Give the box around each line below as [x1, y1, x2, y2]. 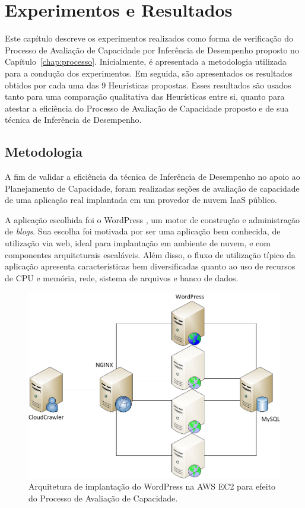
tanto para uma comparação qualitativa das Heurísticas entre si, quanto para [5, 90, 285, 103]
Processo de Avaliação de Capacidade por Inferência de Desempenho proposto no [5, 43, 299, 56]
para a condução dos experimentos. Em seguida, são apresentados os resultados [5, 66, 293, 79]
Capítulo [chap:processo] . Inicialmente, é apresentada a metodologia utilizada [5, 55, 287, 68]
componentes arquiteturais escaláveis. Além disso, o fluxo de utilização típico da [5, 248, 296, 261]
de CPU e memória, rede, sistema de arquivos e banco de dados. [5, 271, 239, 284]
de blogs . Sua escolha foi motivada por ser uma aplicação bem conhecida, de [5, 225, 281, 237]
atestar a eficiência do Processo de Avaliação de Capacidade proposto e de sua [5, 101, 289, 114]
